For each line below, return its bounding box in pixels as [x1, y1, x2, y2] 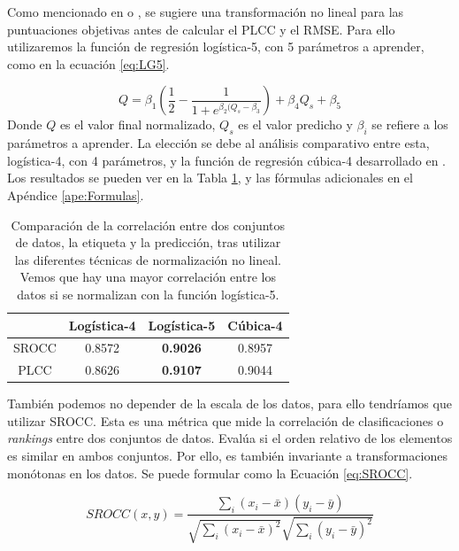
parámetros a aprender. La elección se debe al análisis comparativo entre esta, [7, 134, 430, 152]
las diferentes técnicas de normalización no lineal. [14, 250, 281, 268]
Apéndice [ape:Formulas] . [7, 185, 144, 204]
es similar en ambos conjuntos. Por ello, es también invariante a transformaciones [7, 446, 448, 465]
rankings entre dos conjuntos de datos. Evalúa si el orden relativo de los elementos [7, 429, 453, 447]
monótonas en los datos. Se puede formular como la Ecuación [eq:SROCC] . [7, 463, 413, 482]
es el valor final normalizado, [59, 115, 216, 134]
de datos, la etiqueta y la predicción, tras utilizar [15, 233, 281, 252]
